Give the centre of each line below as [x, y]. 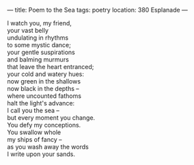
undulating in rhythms [38, 38]
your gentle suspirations [41, 52]
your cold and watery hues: [45, 74]
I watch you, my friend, [39, 23]
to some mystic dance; [39, 45]
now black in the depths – [43, 89]
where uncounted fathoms [44, 96]
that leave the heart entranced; [51, 67]
